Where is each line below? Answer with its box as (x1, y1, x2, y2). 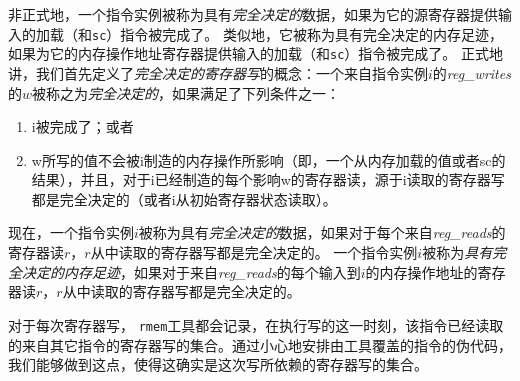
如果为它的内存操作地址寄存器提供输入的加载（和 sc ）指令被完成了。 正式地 (8, 43, 503, 64)
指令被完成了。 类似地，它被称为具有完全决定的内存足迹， (120, 23, 503, 44)
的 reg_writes (432, 62, 511, 83)
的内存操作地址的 (365, 261, 478, 282)
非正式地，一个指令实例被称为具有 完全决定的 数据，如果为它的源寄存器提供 (8, 4, 498, 24)
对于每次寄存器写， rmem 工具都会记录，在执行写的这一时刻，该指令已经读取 (8, 314, 504, 335)
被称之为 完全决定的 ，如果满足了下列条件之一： (32, 82, 341, 103)
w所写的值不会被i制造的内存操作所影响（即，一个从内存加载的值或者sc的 (31, 149, 506, 170)
